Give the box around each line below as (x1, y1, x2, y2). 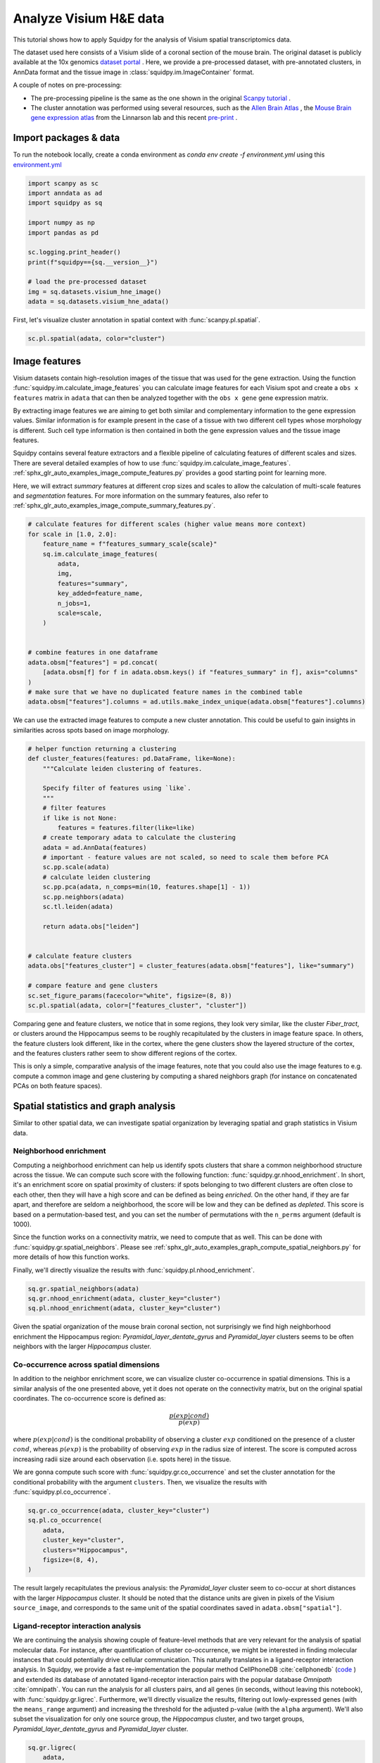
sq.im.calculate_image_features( (42, 550, 158, 558)
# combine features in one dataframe (27, 649, 158, 657)
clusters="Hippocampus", (42, 1546, 129, 1554)
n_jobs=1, (57, 599, 91, 607)
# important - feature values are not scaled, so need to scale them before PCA (42, 853, 329, 862)
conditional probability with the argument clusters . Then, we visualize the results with (13, 1477, 267, 1486)
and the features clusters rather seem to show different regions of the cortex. (13, 1049, 237, 1058)
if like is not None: (42, 814, 118, 822)
